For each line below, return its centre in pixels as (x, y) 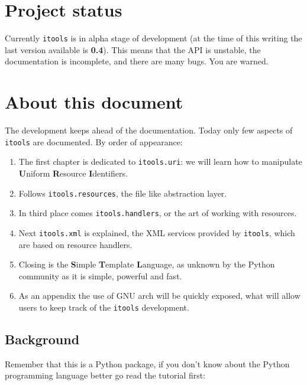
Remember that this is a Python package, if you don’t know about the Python (147, 363)
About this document (94, 102)
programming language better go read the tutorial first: (105, 375)
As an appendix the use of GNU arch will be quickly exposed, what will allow (159, 296)
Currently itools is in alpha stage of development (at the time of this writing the (153, 38)
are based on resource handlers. (75, 244)
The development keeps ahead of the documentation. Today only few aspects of (149, 130)
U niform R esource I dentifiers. (73, 173)
